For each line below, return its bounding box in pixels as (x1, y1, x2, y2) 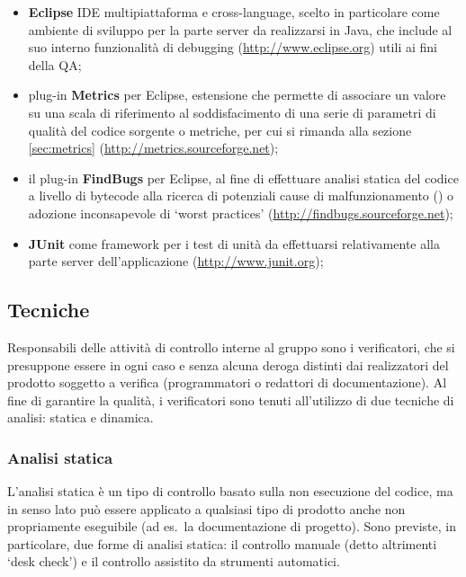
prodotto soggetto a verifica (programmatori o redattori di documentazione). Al (7, 373, 447, 392)
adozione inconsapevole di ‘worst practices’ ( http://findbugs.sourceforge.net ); (28, 203, 453, 222)
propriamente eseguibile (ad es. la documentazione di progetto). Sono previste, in (7, 517, 456, 536)
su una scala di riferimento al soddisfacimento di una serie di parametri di (28, 102, 436, 121)
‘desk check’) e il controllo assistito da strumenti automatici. (7, 552, 340, 571)
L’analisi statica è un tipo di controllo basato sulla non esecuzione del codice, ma (7, 482, 453, 501)
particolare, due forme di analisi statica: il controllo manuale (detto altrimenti (7, 534, 437, 553)
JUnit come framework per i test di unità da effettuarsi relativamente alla (28, 234, 440, 253)
